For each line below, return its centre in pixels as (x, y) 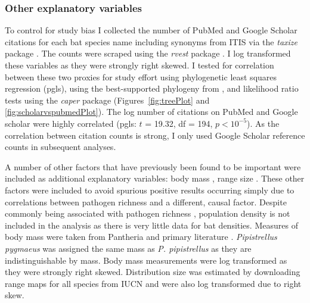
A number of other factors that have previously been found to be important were (153, 166)
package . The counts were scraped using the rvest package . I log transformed (148, 53)
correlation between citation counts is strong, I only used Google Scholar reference (155, 135)
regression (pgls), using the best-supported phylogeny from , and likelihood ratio (152, 88)
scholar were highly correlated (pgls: (71, 123)
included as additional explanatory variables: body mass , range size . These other (155, 178)
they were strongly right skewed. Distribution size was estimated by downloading (153, 272)
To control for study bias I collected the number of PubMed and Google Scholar (151, 30)
